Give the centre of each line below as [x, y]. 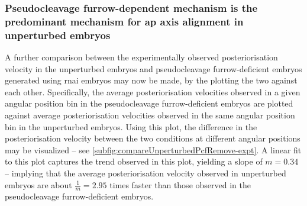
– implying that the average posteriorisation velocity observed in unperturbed [146, 173]
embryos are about [38, 184]
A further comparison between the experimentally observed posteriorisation [141, 57]
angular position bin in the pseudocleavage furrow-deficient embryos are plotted [149, 103]
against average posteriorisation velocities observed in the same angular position [150, 115]
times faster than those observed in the [180, 184]
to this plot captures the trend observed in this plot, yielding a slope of [134, 161]
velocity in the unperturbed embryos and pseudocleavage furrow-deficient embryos [153, 68]
